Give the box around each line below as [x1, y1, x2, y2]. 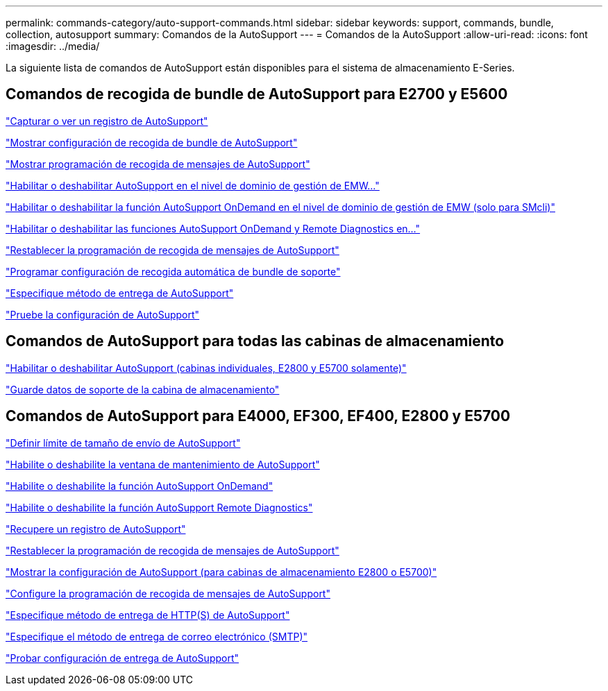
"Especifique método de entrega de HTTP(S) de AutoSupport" [6, 608, 290, 621]
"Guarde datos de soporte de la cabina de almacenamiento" [6, 383, 280, 395]
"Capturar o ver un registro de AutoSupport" [6, 114, 208, 127]
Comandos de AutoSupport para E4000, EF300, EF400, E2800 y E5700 [6, 407, 511, 425]
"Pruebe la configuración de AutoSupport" [6, 308, 200, 321]
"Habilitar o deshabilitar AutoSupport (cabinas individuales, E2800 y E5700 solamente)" [6, 361, 407, 374]
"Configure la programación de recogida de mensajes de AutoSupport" [6, 587, 330, 599]
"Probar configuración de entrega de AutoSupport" [6, 651, 239, 664]
